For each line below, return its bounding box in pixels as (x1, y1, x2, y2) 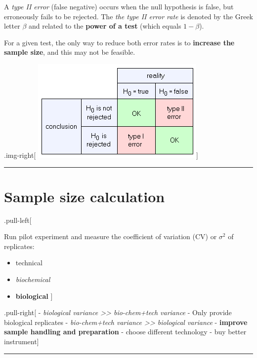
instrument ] (4, 336, 39, 347)
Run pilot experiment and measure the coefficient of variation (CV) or (4, 231, 217, 242)
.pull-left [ (4, 215, 32, 225)
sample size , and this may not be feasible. (4, 47, 135, 57)
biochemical (15, 274, 50, 285)
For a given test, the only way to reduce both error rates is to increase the (4, 37, 235, 47)
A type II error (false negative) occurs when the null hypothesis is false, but (4, 1, 234, 11)
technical (15, 257, 43, 268)
